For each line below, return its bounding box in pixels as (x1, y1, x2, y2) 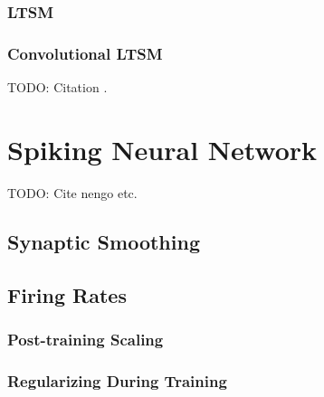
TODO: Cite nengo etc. (7, 183, 138, 202)
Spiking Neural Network (7, 130, 318, 167)
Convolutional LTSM (7, 42, 163, 64)
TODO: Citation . (7, 78, 108, 97)
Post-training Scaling (7, 327, 164, 350)
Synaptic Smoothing (7, 227, 200, 255)
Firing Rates (7, 280, 127, 308)
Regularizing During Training (7, 369, 227, 392)
